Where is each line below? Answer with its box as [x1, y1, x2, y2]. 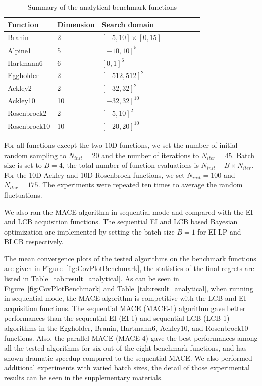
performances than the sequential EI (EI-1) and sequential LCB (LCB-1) [4, 313, 230, 323]
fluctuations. [4, 189, 42, 200]
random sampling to [4, 149, 67, 160]
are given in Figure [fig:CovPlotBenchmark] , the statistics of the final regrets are [4, 263, 254, 274]
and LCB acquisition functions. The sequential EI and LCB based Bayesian [4, 216, 238, 227]
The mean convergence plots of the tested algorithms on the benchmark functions [4, 253, 256, 263]
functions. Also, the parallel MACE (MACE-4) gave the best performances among [4, 332, 258, 343]
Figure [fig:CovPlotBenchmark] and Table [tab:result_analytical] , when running [4, 283, 253, 293]
